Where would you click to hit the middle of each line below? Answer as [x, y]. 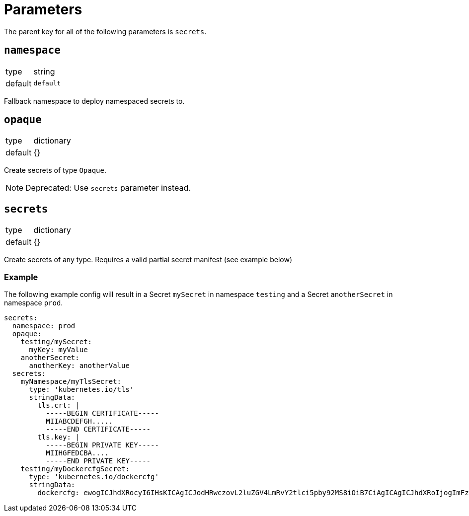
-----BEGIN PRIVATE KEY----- [102, 445]
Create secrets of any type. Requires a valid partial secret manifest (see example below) [148, 260]
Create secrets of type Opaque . [55, 170]
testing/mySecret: [56, 342]
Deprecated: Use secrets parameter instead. [108, 188]
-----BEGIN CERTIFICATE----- [102, 413]
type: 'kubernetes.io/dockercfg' [94, 477]
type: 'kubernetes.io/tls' [81, 390]
